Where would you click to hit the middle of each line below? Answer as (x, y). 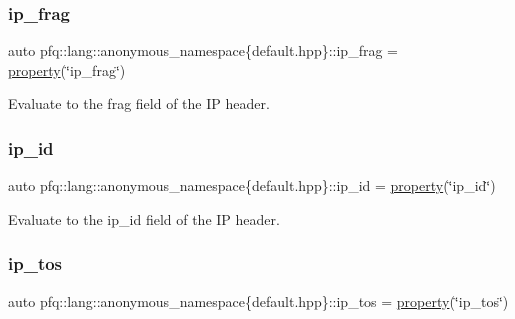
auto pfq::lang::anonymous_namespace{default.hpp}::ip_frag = (203, 50)
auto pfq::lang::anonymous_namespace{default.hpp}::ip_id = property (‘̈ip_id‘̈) (252, 185)
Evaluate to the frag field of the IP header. (139, 103)
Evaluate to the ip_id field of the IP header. (144, 218)
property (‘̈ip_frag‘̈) (67, 69)
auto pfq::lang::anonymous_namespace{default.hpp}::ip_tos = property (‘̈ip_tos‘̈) (258, 300)
